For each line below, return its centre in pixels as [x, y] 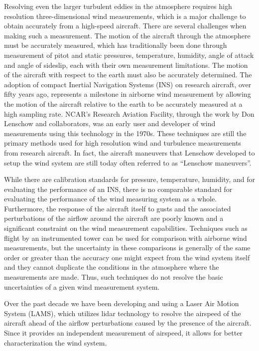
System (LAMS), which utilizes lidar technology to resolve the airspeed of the [123, 313]
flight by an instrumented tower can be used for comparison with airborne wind [126, 238]
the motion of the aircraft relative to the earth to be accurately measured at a [123, 103]
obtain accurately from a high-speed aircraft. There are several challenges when [125, 26]
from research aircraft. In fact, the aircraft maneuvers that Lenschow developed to [129, 152]
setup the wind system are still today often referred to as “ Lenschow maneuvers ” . [128, 162]
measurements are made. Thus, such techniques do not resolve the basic [114, 277]
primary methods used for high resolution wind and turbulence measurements [123, 143]
